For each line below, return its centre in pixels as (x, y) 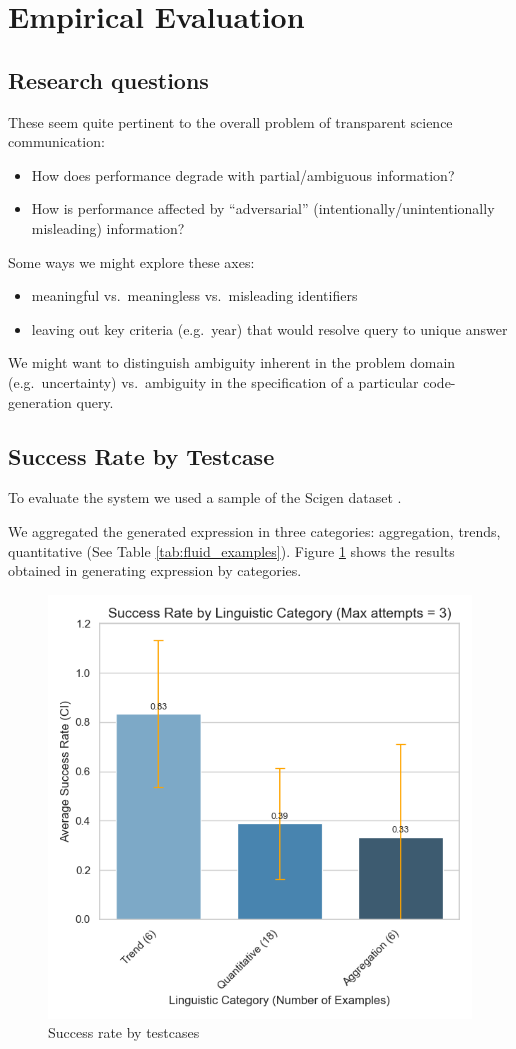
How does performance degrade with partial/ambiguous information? (243, 174)
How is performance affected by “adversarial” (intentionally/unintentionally (263, 208)
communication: (56, 141)
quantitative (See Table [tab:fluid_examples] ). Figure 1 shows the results (231, 550)
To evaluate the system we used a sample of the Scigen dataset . (205, 497)
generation (40, 401)
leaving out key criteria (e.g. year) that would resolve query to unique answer (269, 328)
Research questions (108, 79)
